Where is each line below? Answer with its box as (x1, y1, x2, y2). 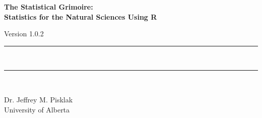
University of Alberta (4, 104, 70, 114)
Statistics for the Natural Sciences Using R (4, 11, 157, 22)
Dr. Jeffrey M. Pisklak (4, 94, 73, 104)
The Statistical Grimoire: (4, 2, 93, 12)
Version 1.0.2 (4, 28, 44, 39)
